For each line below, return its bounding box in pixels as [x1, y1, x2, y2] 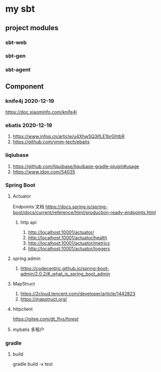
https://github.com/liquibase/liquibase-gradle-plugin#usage [12, 163, 140, 169]
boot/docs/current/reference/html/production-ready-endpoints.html [12, 209, 156, 215]
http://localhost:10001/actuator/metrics [28, 240, 110, 246]
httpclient [12, 305, 33, 312]
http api [20, 219, 37, 225]
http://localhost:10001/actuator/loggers [28, 245, 110, 251]
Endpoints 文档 [12, 203, 44, 210]
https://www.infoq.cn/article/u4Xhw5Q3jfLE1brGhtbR [12, 134, 125, 140]
